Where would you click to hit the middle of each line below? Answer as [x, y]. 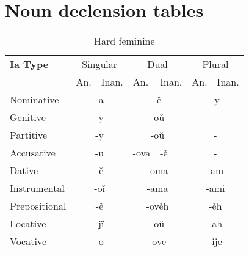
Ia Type [29, 64]
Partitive [29, 135]
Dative [24, 170]
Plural [215, 64]
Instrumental [37, 188]
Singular [100, 64]
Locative [28, 224]
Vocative [28, 241]
